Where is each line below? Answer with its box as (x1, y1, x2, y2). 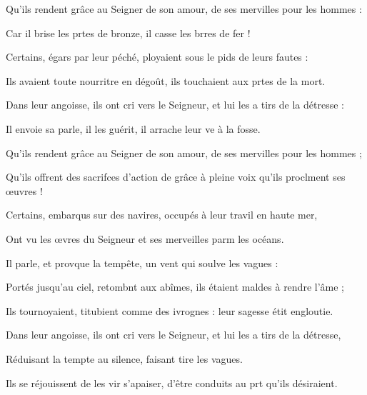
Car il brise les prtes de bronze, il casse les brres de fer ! (6, 25, 251, 40)
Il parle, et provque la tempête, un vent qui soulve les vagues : (6, 255, 278, 270)
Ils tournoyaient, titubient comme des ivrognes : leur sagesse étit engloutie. (6, 303, 333, 318)
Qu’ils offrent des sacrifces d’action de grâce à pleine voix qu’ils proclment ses (6, 169, 346, 184)
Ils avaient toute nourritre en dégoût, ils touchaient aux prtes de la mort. (6, 73, 326, 88)
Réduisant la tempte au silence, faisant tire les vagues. (6, 351, 243, 366)
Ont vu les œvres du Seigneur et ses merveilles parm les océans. (6, 231, 284, 246)
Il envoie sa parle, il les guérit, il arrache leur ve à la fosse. (6, 121, 261, 136)
